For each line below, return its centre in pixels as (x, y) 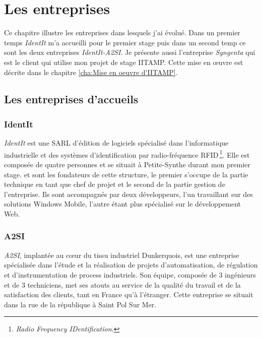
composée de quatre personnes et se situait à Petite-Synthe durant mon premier (127, 164)
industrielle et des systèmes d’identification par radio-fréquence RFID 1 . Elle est (127, 154)
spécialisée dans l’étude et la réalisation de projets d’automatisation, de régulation (131, 265)
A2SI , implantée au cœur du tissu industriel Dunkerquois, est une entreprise (122, 255)
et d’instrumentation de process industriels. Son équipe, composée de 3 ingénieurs (130, 274)
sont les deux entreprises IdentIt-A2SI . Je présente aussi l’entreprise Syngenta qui (130, 52)
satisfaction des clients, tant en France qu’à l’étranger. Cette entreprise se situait (129, 294)
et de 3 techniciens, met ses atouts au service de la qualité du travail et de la (122, 284)
